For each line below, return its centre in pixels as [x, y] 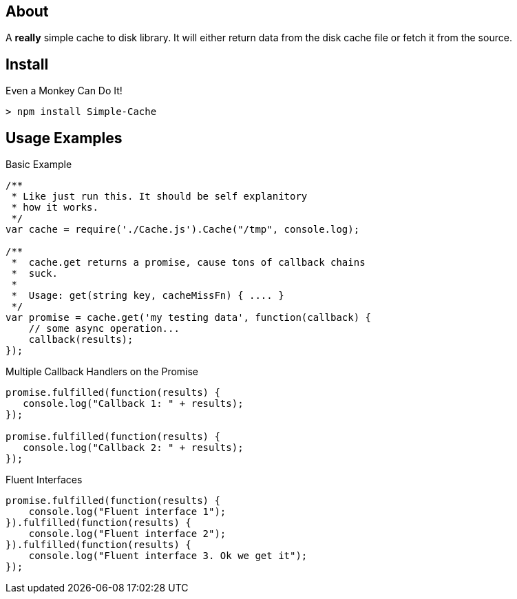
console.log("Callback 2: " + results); [133, 448]
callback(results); [81, 340]
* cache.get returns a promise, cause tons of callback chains [188, 263]
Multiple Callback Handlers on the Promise [102, 372]
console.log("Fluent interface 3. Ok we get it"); [168, 556]
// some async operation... [104, 329]
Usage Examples [64, 138]
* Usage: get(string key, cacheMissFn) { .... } [148, 296]
